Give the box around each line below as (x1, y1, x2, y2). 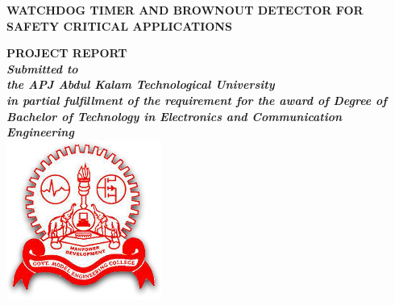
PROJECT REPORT (6, 44, 127, 61)
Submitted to (6, 60, 78, 77)
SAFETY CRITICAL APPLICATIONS (6, 17, 232, 34)
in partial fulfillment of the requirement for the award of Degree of (6, 91, 387, 108)
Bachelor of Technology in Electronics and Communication (6, 107, 343, 124)
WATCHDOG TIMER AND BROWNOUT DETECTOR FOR (6, 2, 364, 18)
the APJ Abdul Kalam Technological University (6, 76, 275, 93)
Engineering (6, 124, 74, 140)
